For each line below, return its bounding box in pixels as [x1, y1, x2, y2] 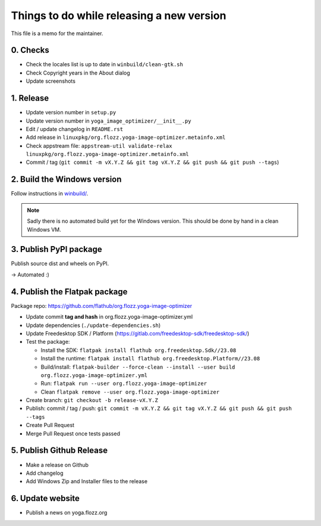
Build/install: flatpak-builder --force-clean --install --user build [40, 363, 235, 371]
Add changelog [26, 469, 64, 477]
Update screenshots [26, 77, 75, 85]
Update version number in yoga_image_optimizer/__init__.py [26, 117, 191, 125]
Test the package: [26, 338, 70, 346]
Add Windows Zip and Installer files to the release [26, 478, 148, 485]
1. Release [11, 93, 49, 104]
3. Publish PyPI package [11, 244, 102, 254]
